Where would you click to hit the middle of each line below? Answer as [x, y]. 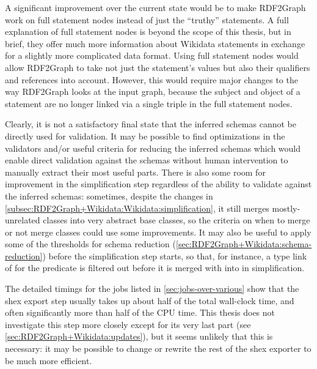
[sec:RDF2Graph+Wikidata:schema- [244, 244]
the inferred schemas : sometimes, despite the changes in [109, 196]
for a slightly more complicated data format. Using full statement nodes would [152, 55]
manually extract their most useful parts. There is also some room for [135, 172]
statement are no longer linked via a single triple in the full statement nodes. [149, 103]
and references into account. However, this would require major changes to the [151, 79]
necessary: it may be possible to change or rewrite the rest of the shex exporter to [158, 348]
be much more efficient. [49, 360]
